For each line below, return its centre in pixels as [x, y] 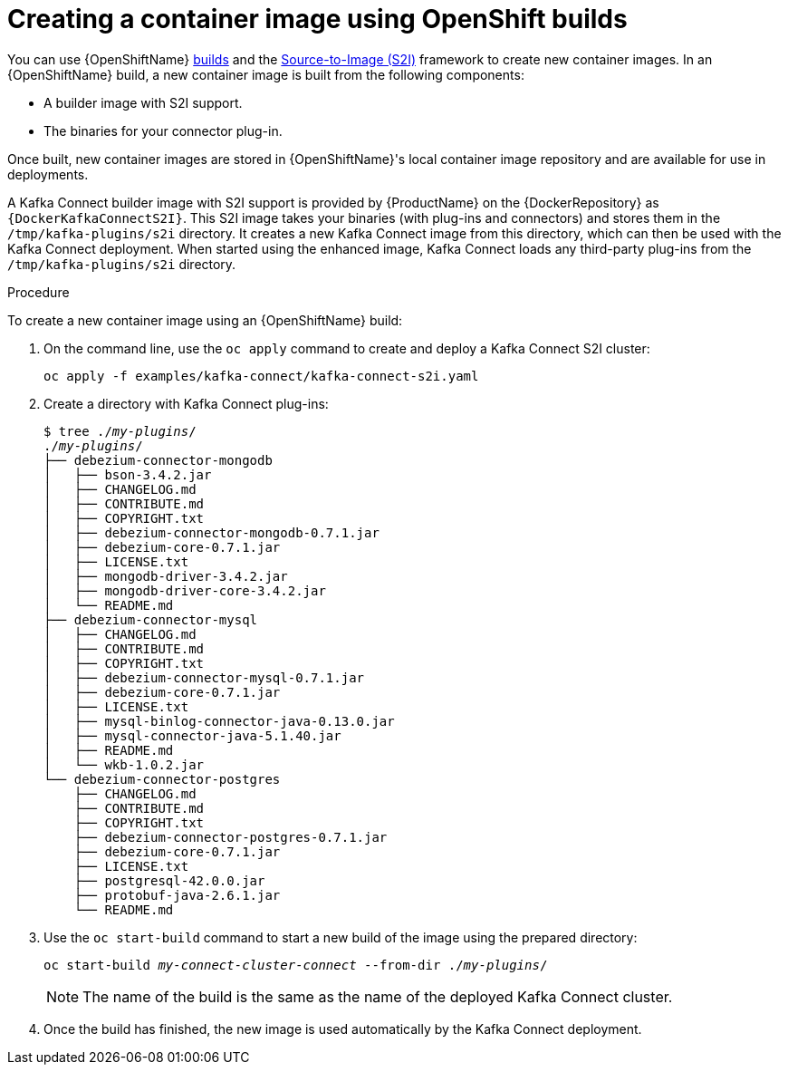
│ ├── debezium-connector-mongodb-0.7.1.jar [211, 532]
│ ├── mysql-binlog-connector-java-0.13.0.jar [219, 721]
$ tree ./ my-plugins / [120, 431]
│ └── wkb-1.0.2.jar [124, 764]
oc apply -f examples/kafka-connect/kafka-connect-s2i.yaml [261, 376]
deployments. [48, 174]
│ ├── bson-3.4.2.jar [128, 474]
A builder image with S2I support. [143, 102]
